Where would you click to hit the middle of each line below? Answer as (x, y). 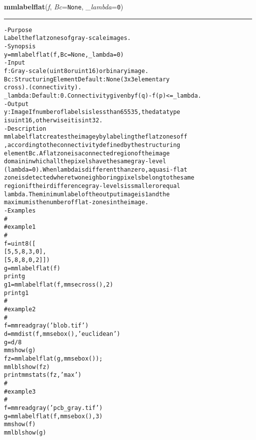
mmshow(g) (20, 350)
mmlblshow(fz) (27, 367)
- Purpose (18, 30)
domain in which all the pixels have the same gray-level (85, 162)
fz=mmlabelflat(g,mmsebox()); (53, 358)
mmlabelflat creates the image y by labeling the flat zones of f (96, 137)
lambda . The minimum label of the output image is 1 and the (87, 194)
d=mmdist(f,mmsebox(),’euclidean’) (62, 334)
